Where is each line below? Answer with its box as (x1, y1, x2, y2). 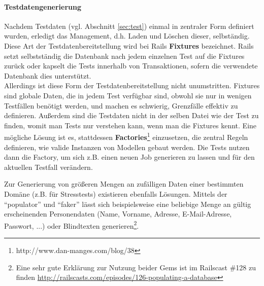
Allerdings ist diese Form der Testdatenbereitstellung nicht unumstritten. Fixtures (4, 80, 260, 91)
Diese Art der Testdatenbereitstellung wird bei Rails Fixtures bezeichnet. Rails (4, 40, 254, 51)
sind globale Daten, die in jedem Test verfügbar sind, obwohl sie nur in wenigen (4, 90, 252, 100)
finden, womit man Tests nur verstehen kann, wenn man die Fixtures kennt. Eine (4, 120, 257, 130)
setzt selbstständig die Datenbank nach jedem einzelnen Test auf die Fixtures (4, 50, 245, 61)
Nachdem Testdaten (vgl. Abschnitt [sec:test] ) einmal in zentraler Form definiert (4, 20, 254, 31)
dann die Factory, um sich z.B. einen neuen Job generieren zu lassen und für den (4, 152, 255, 162)
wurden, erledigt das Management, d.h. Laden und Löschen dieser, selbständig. (4, 30, 250, 41)
